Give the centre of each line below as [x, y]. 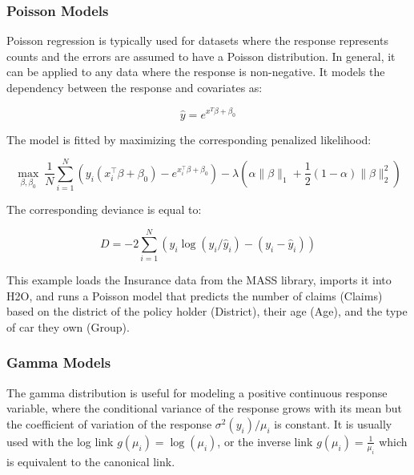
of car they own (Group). [68, 326]
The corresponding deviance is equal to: [104, 209]
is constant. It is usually [333, 423]
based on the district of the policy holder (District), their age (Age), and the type [207, 311]
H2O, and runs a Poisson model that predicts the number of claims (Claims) [195, 295]
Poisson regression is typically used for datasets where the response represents [197, 40]
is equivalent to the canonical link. [91, 461]
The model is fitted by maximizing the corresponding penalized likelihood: [189, 139]
